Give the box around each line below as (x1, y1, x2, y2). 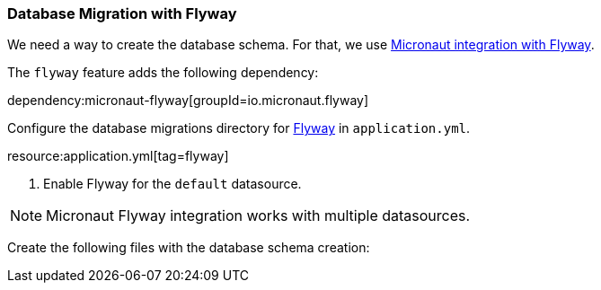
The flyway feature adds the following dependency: (7, 65, 319, 81)
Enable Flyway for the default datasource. (43, 176, 302, 192)
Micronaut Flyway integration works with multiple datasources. (46, 207, 471, 225)
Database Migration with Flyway (7, 4, 237, 22)
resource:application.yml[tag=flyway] (7, 148, 229, 164)
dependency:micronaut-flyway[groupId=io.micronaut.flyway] (7, 92, 369, 109)
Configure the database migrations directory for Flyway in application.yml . (7, 120, 471, 136)
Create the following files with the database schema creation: (7, 240, 370, 256)
